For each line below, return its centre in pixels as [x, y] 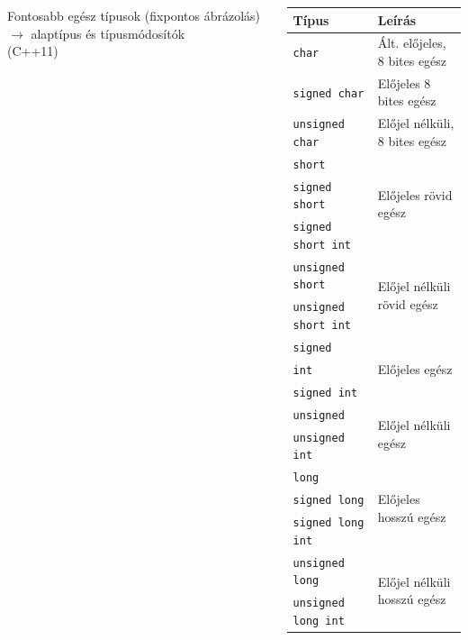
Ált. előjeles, [412, 43]
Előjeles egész [415, 368]
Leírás [397, 19]
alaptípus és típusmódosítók [108, 33]
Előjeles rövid [415, 194]
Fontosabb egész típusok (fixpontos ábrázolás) [134, 15]
